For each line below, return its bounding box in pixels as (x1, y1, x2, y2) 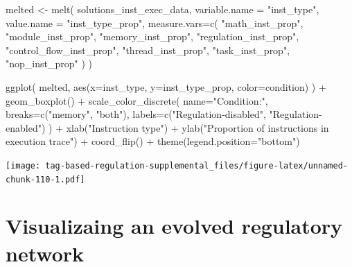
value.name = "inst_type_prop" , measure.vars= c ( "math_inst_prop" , (6, 15, 303, 30)
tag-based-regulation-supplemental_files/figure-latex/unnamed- (45, 160, 348, 171)
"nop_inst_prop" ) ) (6, 56, 92, 71)
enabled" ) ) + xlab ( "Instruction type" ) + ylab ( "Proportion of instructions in (6, 120, 329, 135)
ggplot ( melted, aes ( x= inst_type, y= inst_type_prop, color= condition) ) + (6, 79, 326, 94)
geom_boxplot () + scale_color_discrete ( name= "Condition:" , (6, 93, 268, 107)
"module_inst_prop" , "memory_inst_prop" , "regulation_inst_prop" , (6, 29, 299, 44)
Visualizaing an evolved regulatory (6, 212, 343, 240)
